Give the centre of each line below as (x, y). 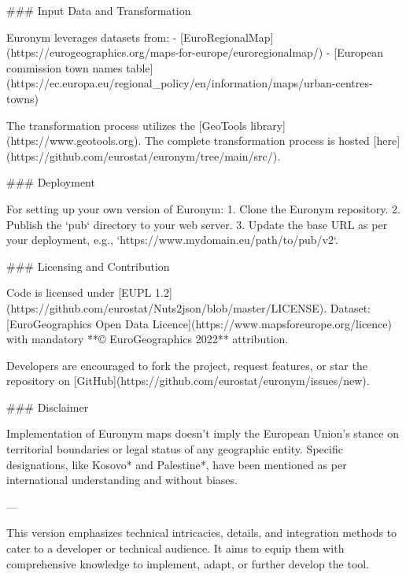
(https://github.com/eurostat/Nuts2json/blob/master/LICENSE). (167, 307)
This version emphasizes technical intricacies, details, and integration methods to (202, 533)
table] (140, 67)
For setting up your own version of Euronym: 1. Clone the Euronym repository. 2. (203, 208)
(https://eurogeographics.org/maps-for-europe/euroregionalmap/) (165, 52)
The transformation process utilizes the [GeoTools (127, 125)
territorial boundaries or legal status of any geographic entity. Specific (175, 449)
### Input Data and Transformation (99, 10)
